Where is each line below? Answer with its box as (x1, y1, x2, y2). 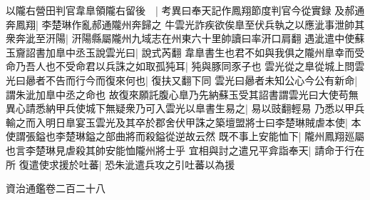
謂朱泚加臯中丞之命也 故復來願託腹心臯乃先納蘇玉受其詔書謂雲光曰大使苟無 (6, 86, 359, 101)
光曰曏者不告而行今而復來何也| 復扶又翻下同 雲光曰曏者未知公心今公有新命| (6, 72, 358, 87)
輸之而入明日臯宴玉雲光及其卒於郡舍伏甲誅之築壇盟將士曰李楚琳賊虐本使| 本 (6, 114, 361, 129)
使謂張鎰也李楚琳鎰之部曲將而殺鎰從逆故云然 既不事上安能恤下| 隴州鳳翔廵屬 (6, 129, 365, 144)
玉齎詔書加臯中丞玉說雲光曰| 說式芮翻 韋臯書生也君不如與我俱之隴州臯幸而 (6, 44, 355, 59)
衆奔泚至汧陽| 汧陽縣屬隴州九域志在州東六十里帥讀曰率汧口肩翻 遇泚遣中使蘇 (6, 31, 365, 46)
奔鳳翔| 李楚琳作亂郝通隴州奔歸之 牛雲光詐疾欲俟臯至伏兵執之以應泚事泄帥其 (6, 16, 365, 31)
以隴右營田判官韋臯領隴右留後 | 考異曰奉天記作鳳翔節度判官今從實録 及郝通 (6, 3, 365, 17)
